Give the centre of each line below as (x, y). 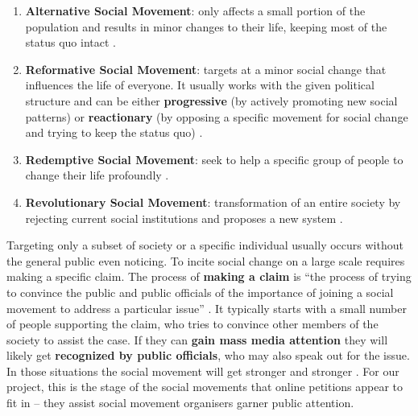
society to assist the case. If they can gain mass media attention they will (197, 339)
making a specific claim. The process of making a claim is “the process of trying (209, 276)
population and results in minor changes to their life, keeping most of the (206, 26)
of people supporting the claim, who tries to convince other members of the (192, 324)
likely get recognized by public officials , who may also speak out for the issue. (208, 355)
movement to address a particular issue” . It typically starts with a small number (207, 308)
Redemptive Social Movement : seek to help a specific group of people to (214, 159)
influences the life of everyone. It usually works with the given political (200, 85)
